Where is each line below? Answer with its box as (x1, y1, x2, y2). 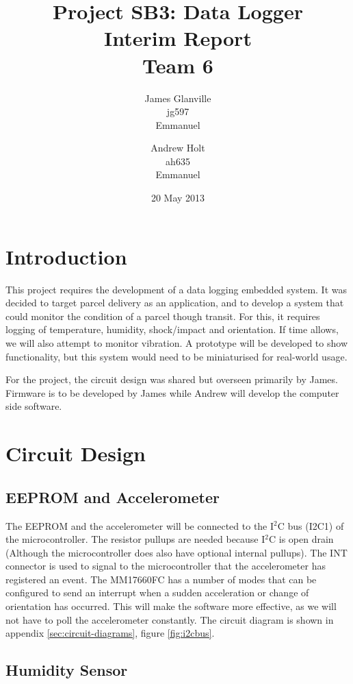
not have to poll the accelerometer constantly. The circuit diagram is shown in (5, 612, 334, 626)
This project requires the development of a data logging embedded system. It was (5, 282, 348, 296)
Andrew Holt (151, 141, 205, 155)
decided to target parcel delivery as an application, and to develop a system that (5, 295, 344, 310)
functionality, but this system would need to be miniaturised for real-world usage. (5, 349, 348, 363)
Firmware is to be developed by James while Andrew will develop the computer (5, 385, 339, 400)
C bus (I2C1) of (277, 518, 344, 533)
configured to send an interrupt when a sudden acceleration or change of (5, 585, 309, 600)
